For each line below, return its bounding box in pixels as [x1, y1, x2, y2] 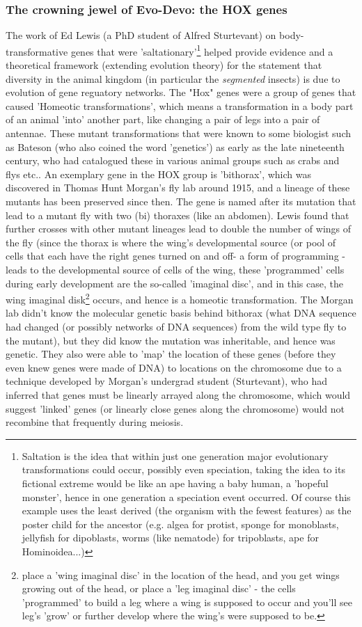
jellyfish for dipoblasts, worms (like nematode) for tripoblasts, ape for [22, 530, 319, 545]
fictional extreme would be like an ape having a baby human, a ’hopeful [22, 475, 329, 490]
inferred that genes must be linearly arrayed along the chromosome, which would [6, 387, 351, 402]
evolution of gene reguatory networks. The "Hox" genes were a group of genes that [6, 85, 356, 100]
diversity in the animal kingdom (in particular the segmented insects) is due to [6, 71, 340, 86]
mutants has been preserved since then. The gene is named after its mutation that [6, 194, 356, 208]
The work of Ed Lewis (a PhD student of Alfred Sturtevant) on [6, 28, 276, 42]
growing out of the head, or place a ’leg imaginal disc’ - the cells [22, 581, 296, 596]
